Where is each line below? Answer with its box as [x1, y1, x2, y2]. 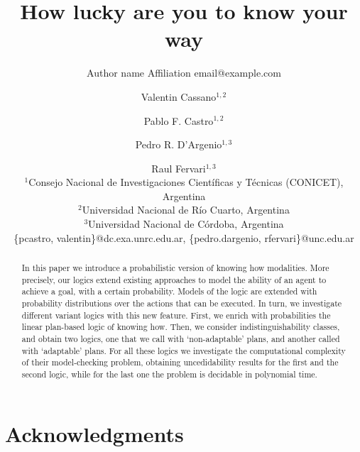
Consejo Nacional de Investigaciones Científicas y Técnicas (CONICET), [28, 175, 344, 189]
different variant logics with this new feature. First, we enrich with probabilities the [21, 309, 331, 321]
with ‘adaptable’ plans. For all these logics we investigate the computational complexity [21, 344, 346, 356]
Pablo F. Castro [143, 113, 214, 128]
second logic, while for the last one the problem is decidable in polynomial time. [21, 368, 317, 380]
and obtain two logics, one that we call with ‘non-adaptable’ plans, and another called [21, 332, 340, 344]
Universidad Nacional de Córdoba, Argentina [88, 216, 284, 231]
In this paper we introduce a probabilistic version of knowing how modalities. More [21, 262, 329, 274]
